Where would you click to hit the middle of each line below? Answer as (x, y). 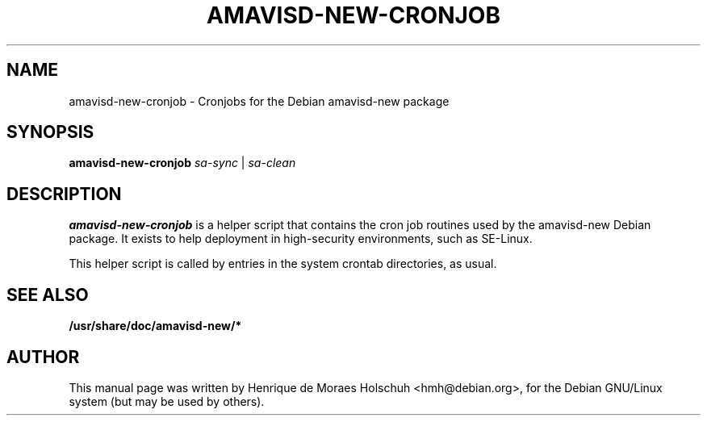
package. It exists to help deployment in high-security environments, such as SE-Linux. (301, 239)
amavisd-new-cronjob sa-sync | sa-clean (182, 163)
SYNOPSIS (50, 132)
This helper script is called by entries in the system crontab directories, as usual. (283, 264)
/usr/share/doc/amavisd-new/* (155, 326)
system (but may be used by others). (167, 401)
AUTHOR (43, 357)
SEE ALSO (48, 295)
